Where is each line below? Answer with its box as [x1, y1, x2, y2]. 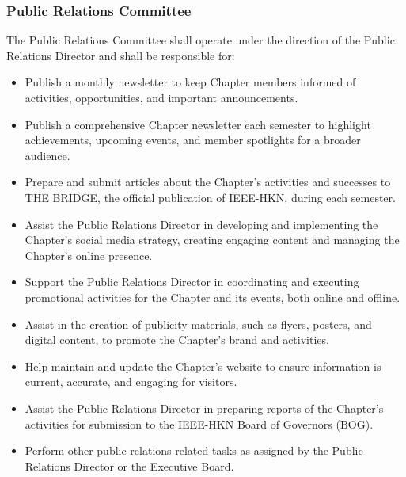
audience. [25, 147, 70, 163]
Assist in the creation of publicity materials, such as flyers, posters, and [25, 315, 372, 332]
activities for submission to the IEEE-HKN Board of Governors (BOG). [25, 415, 374, 432]
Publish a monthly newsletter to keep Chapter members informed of [25, 74, 356, 90]
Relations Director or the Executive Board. [25, 457, 234, 474]
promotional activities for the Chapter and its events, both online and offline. [25, 288, 400, 305]
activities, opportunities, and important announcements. [25, 90, 298, 105]
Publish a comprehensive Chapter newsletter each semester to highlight [25, 116, 371, 132]
